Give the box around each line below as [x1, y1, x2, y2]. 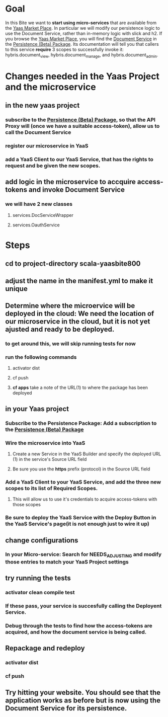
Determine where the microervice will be [5, 301, 135, 310]
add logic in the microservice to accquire [5, 178, 136, 186]
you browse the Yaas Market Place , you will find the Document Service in [5, 36, 157, 42]
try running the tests [5, 574, 71, 583]
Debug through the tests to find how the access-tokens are [5, 622, 152, 629]
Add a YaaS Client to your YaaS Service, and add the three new [5, 479, 161, 486]
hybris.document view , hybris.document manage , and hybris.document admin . [5, 51, 158, 59]
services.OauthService [12, 222, 60, 228]
